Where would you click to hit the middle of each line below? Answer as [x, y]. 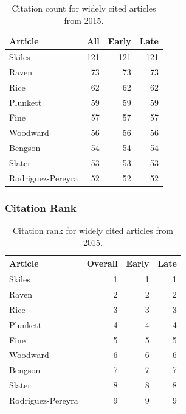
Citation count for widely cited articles [84, 8]
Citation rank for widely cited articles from [93, 230]
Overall [102, 263]
